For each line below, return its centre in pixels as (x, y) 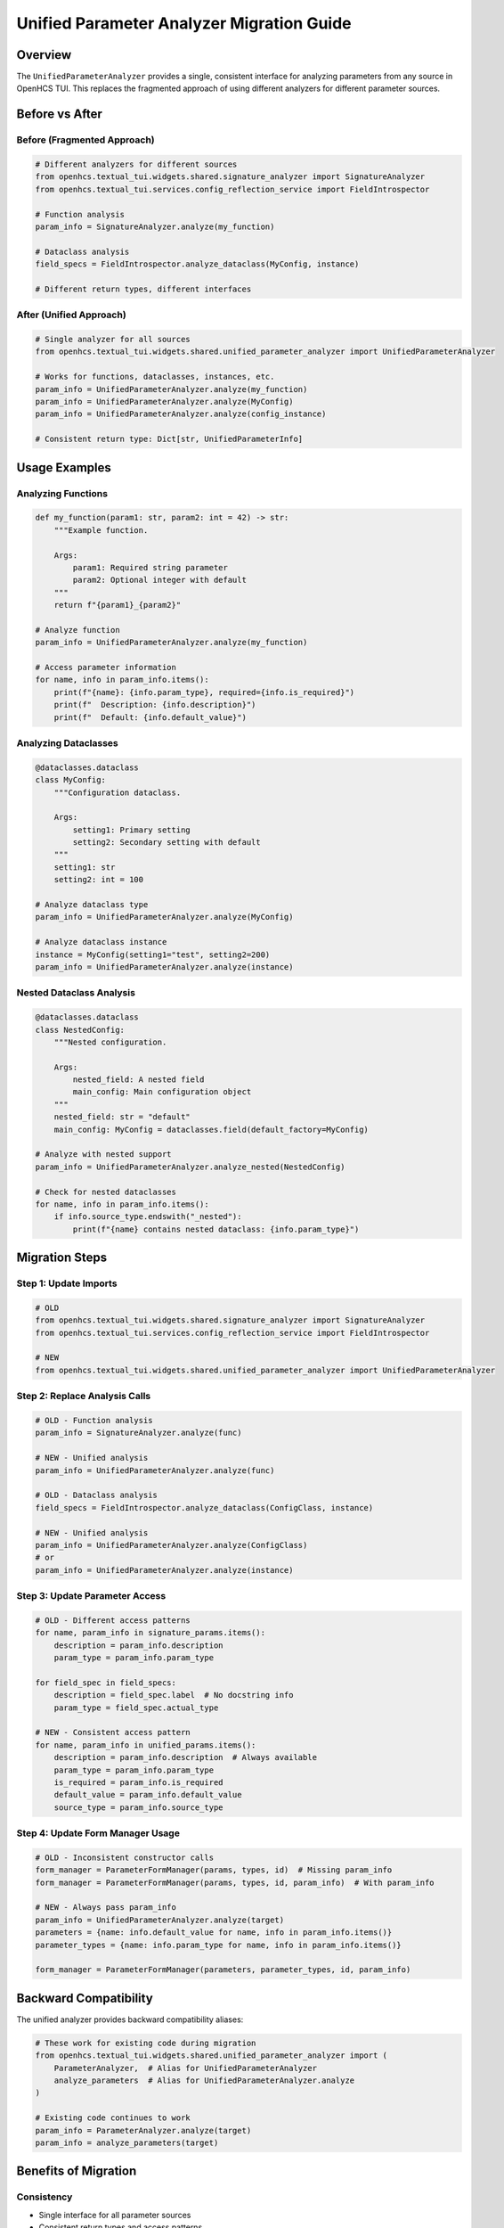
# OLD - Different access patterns (113, 1620)
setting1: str (85, 867)
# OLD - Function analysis (94, 1421)
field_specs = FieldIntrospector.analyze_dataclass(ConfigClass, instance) (204, 1507)
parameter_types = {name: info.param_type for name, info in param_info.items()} (219, 1945)
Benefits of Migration (77, 2171)
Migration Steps (62, 1258)
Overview (44, 55)
